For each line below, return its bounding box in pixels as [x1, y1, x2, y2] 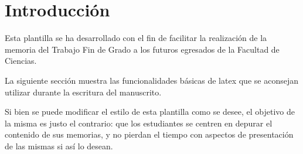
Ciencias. [5, 54, 37, 67]
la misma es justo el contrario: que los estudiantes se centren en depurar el [5, 117, 273, 129]
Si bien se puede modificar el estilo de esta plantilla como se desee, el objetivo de [5, 105, 295, 118]
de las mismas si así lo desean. [5, 139, 113, 152]
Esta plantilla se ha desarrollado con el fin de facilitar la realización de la [5, 32, 267, 44]
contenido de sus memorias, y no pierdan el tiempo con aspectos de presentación [5, 128, 294, 141]
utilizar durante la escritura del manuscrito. [5, 85, 162, 98]
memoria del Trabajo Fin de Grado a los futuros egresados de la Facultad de [5, 43, 280, 55]
